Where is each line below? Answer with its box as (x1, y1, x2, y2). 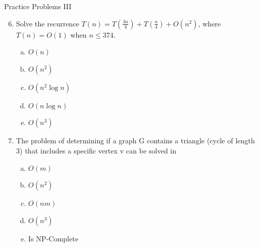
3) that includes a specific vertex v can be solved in (16, 145, 177, 156)
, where (198, 18, 221, 28)
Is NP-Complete (28, 233, 78, 243)
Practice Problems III (4, 1, 72, 11)
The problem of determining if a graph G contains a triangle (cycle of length (16, 135, 255, 146)
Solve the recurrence (16, 18, 79, 28)
